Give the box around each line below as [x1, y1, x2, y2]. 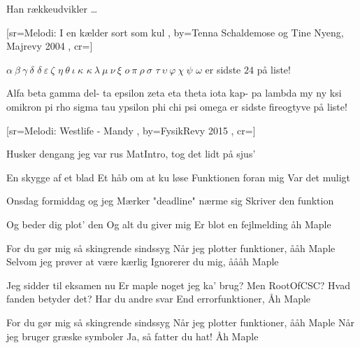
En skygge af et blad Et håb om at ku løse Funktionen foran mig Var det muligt [6, 169, 351, 184]
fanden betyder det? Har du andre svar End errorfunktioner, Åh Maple [6, 291, 311, 306]
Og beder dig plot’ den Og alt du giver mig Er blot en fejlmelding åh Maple [6, 216, 331, 231]
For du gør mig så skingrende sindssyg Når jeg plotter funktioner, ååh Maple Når [6, 314, 354, 329]
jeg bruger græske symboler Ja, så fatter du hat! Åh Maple [6, 328, 259, 343]
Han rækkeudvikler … [6, 1, 98, 15]
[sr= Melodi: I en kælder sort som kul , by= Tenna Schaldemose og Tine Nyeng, [6, 25, 344, 39]
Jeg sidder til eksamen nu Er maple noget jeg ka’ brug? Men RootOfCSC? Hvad [6, 277, 351, 292]
